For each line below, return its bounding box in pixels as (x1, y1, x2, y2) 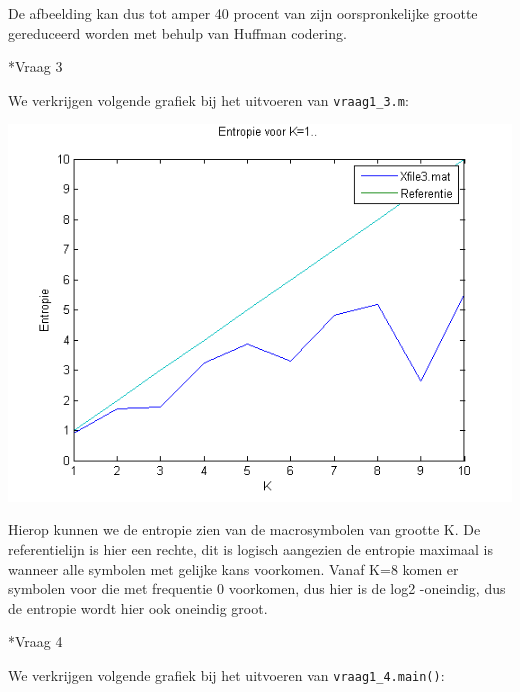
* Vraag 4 (8, 631, 63, 652)
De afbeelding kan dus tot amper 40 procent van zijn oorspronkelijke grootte (8, 3, 478, 23)
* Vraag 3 (8, 56, 63, 77)
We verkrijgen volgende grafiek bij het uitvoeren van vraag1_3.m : (8, 89, 409, 110)
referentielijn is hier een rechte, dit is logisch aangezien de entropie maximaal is (8, 538, 494, 559)
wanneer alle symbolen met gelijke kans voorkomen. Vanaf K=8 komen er (8, 558, 459, 579)
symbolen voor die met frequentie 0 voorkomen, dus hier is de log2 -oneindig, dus (8, 578, 506, 599)
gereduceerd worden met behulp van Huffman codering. (8, 22, 347, 43)
